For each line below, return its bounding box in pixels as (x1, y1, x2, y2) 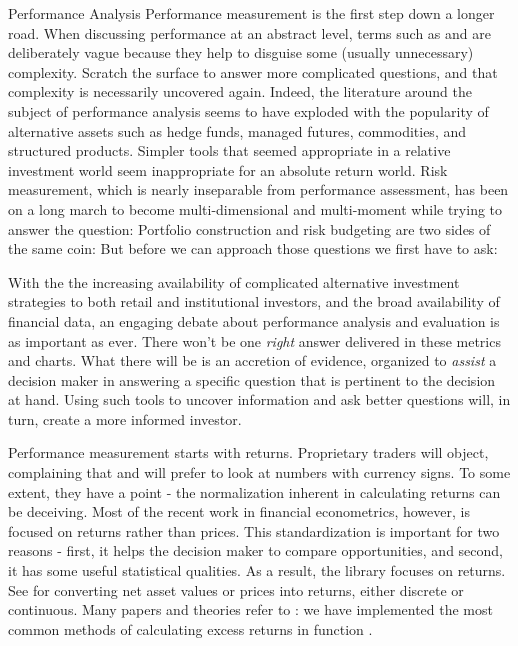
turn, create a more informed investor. (8, 408, 242, 429)
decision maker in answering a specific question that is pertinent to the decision (8, 369, 496, 390)
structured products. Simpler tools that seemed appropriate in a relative (8, 140, 451, 161)
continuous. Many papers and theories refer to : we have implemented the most (8, 599, 493, 620)
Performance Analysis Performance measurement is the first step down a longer (8, 3, 495, 23)
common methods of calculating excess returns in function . (8, 618, 373, 639)
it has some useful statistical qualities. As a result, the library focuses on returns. (8, 560, 506, 581)
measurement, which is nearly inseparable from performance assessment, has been (8, 179, 509, 200)
